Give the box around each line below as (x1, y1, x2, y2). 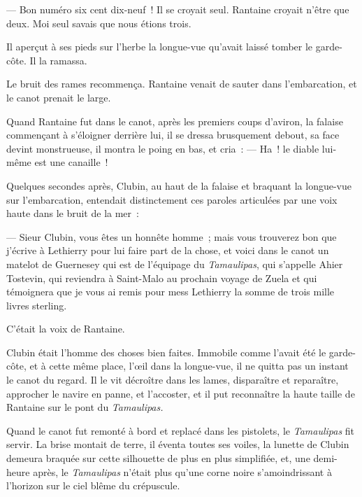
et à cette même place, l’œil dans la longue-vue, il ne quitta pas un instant (29, 358, 349, 373)
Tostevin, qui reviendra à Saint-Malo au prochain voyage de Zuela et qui (6, 270, 317, 285)
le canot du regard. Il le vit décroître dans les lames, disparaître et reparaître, (6, 372, 339, 387)
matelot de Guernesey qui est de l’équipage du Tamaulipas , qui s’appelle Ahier (6, 256, 343, 271)
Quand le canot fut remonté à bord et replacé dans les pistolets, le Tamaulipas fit (6, 423, 355, 437)
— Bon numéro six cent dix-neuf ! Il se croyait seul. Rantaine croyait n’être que (6, 2, 349, 16)
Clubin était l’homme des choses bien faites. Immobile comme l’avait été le (6, 344, 326, 359)
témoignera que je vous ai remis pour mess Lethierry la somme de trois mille (6, 284, 335, 299)
